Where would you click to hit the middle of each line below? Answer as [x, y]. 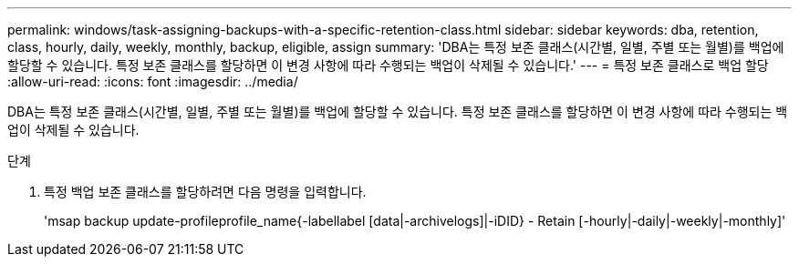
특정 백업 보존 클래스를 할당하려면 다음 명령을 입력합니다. [205, 192]
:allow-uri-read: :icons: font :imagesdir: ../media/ [153, 81]
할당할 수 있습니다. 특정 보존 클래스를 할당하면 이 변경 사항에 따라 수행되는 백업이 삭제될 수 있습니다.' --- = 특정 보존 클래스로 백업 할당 [388, 65]
